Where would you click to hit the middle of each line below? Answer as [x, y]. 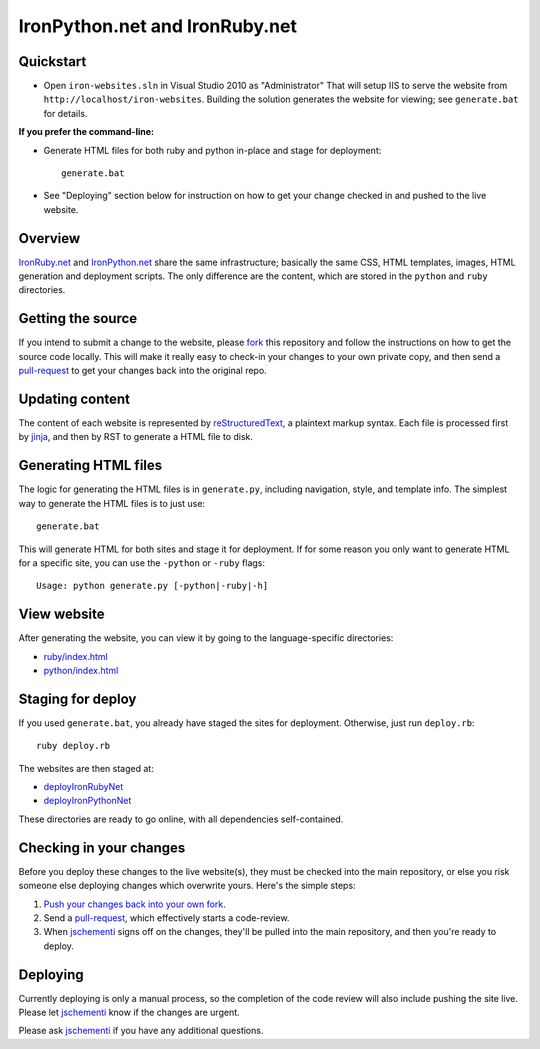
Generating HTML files [90, 465]
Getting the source [78, 318]
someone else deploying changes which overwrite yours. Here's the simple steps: [187, 886]
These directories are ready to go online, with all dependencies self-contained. [181, 819]
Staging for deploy [77, 698]
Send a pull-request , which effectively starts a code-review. [166, 917]
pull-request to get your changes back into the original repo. [142, 371]
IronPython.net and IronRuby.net [157, 26]
